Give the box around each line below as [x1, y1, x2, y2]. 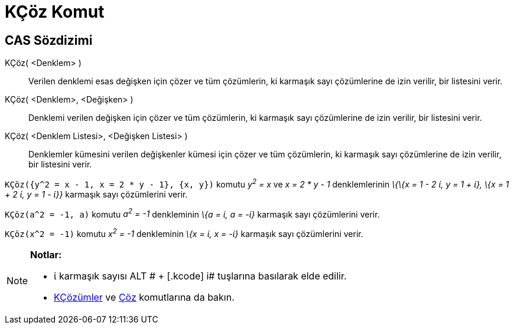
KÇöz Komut [5, 2, 105, 22]
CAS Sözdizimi [5, 32, 93, 48]
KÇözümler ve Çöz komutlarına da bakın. [54, 291, 235, 304]
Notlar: [30, 249, 62, 261]
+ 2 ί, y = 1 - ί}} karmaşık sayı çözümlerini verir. [5, 189, 188, 199]
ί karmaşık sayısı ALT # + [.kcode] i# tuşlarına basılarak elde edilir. [54, 270, 347, 282]
